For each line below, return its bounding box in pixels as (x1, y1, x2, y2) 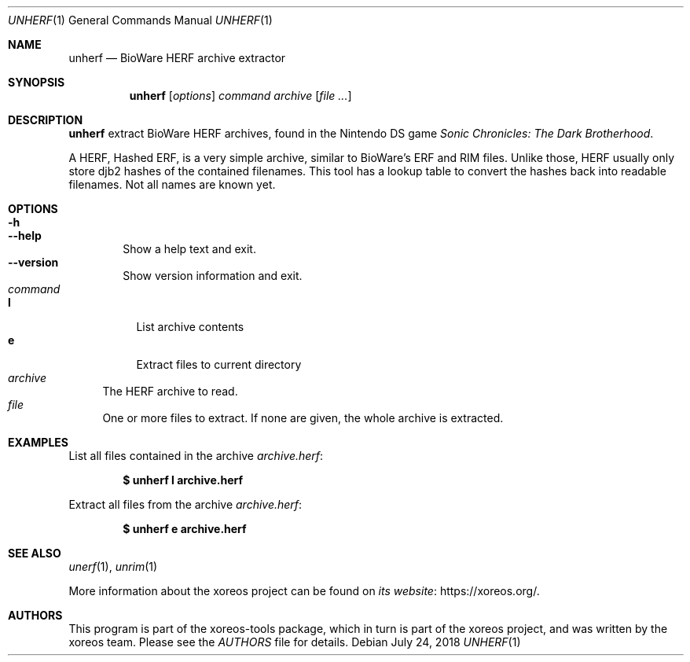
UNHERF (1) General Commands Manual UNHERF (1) (8, 13, 273, 27)
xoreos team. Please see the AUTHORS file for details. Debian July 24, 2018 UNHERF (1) (68, 635, 521, 649)
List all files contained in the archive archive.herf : (68, 449, 324, 462)
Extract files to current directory (136, 358, 302, 371)
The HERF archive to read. (102, 384, 238, 398)
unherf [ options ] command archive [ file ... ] (129, 89, 352, 102)
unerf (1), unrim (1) (68, 560, 158, 573)
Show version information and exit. (123, 269, 303, 282)
